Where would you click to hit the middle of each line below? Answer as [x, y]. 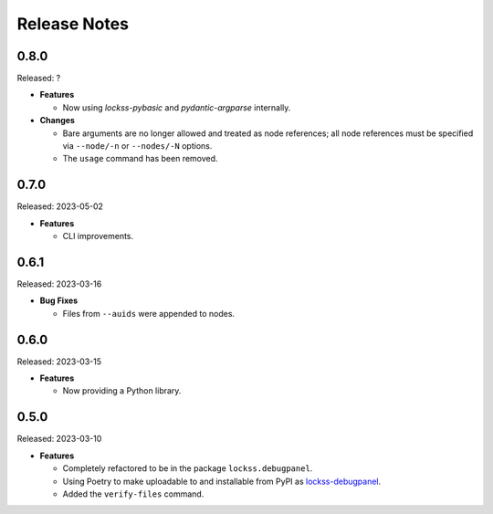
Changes [57, 121]
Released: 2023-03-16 [59, 284]
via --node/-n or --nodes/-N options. [137, 146]
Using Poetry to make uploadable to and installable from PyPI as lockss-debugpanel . [222, 481]
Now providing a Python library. [122, 391]
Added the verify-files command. [133, 494]
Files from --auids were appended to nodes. [149, 313]
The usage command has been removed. [140, 159]
